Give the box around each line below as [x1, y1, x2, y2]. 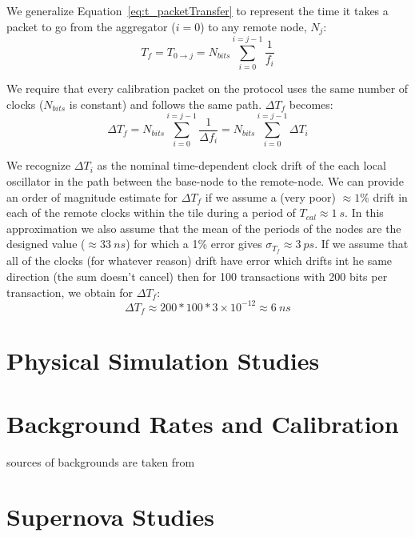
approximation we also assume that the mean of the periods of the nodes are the [6, 219, 401, 236]
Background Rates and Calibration [6, 407, 399, 439]
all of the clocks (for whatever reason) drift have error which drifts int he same [6, 252, 393, 269]
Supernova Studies [6, 500, 214, 533]
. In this [345, 204, 384, 221]
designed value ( [6, 235, 86, 252]
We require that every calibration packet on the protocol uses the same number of [6, 80, 409, 97]
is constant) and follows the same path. [69, 95, 262, 112]
